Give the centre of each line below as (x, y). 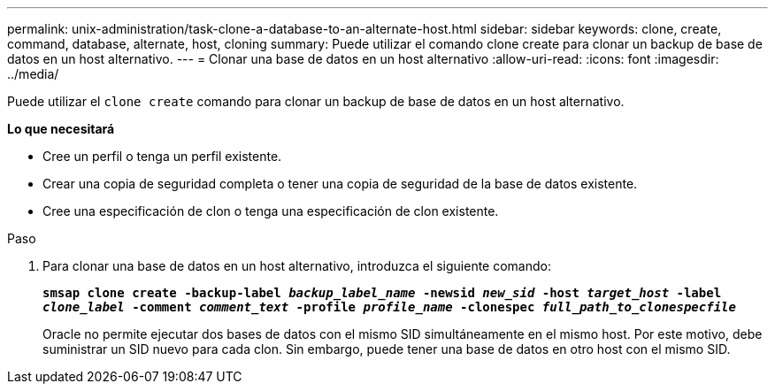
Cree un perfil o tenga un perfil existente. (162, 156)
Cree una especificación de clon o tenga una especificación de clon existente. (271, 211)
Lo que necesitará (61, 129)
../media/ (33, 74)
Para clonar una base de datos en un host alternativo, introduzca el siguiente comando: (297, 266)
